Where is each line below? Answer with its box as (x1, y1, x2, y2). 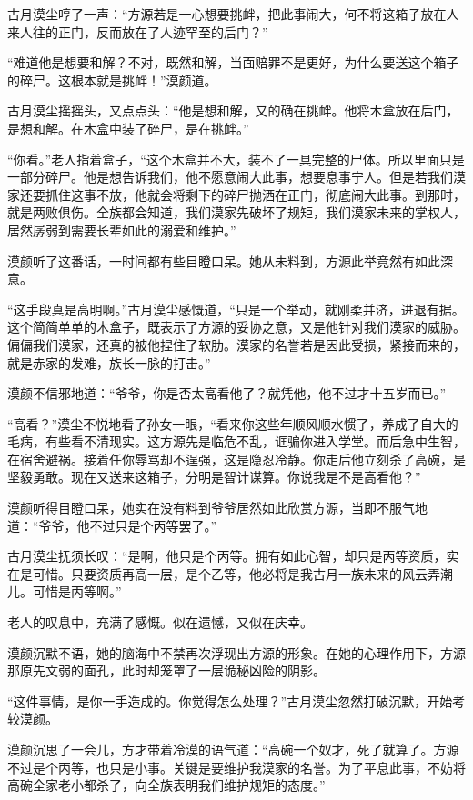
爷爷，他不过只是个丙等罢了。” (38, 515, 217, 535)
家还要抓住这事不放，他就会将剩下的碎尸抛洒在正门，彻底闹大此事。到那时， (7, 185, 466, 204)
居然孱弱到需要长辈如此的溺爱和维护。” (7, 220, 236, 239)
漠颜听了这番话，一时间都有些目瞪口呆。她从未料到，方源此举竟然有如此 (7, 251, 440, 270)
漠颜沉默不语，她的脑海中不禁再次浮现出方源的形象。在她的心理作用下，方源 (7, 643, 466, 662)
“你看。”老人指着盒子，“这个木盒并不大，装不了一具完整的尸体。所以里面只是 (7, 149, 465, 168)
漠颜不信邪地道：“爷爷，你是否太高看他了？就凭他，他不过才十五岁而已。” (7, 384, 447, 403)
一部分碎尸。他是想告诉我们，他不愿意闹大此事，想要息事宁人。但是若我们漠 (7, 167, 466, 186)
